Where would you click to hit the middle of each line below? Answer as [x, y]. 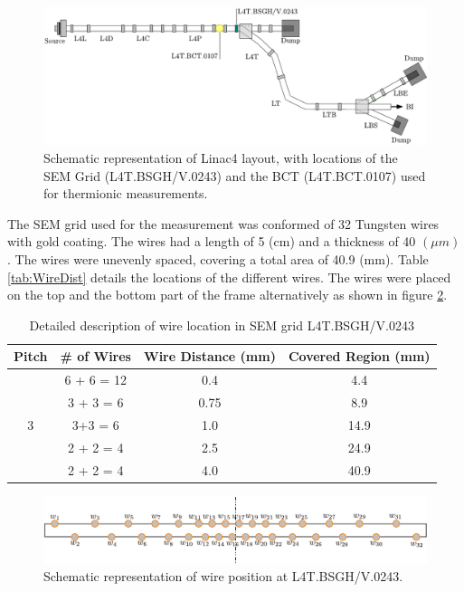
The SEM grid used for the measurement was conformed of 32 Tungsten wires [223, 223]
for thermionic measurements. [126, 193]
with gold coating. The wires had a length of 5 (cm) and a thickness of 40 [212, 241]
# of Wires [95, 356]
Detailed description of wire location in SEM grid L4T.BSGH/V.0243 [222, 325]
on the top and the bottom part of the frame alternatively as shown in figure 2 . [227, 295]
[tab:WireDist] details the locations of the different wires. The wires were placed [229, 277]
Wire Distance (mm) [209, 356]
